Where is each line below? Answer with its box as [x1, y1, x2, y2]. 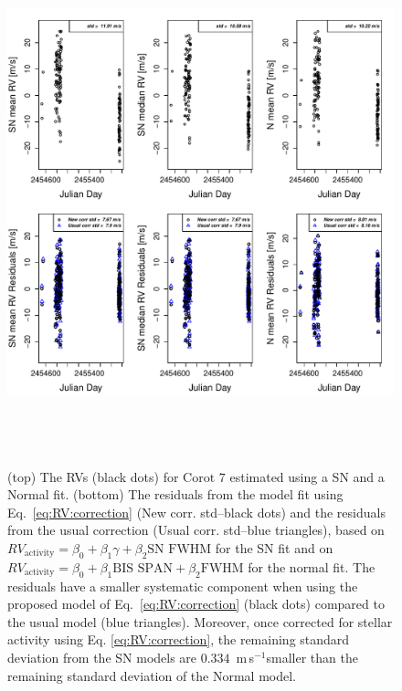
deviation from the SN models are [7, 647, 197, 666]
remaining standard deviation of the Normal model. [7, 665, 297, 685]
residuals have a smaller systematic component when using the [7, 576, 358, 595]
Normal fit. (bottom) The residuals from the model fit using [7, 485, 344, 504]
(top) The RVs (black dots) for [7, 466, 179, 486]
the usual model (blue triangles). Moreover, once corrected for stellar [7, 612, 393, 631]
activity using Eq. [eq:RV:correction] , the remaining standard [7, 630, 350, 649]
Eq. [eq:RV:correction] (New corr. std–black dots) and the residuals [7, 502, 386, 521]
